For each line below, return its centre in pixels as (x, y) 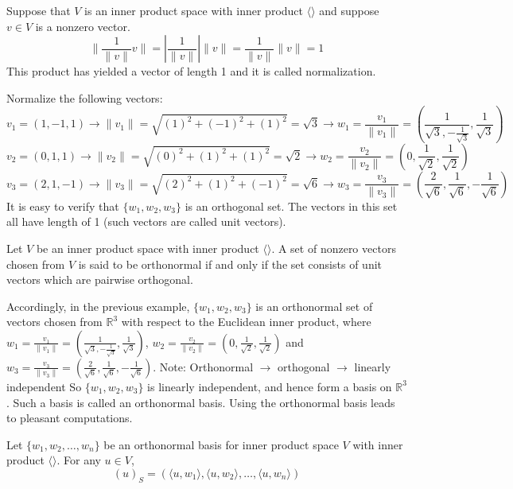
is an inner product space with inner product (194, 10)
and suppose (349, 10)
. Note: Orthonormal (203, 366)
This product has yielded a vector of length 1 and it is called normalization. (191, 71)
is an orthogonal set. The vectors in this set (291, 206)
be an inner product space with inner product (148, 248)
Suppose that (39, 10)
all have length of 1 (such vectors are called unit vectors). (146, 221)
